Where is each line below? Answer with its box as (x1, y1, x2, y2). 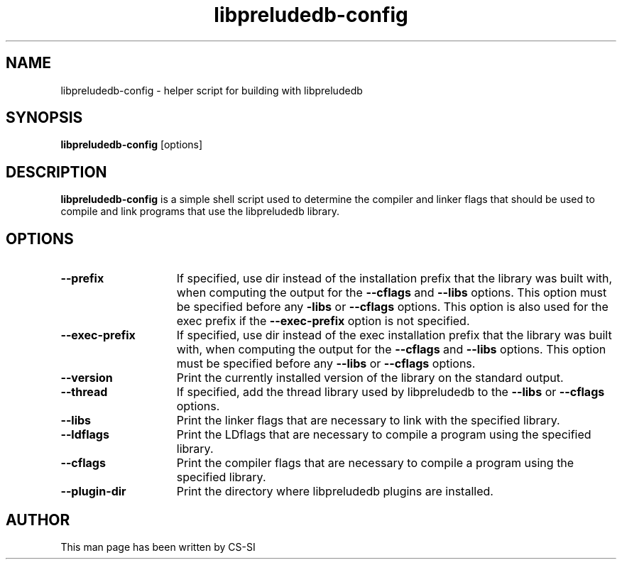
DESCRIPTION (6, 163, 107, 181)
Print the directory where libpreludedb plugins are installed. (176, 484, 493, 499)
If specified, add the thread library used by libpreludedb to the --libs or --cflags (176, 385, 605, 400)
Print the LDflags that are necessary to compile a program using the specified (176, 427, 591, 442)
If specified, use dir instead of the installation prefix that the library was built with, (176, 271, 613, 286)
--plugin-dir (60, 484, 126, 499)
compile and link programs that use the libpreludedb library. (60, 205, 339, 218)
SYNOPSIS (6, 109, 83, 127)
